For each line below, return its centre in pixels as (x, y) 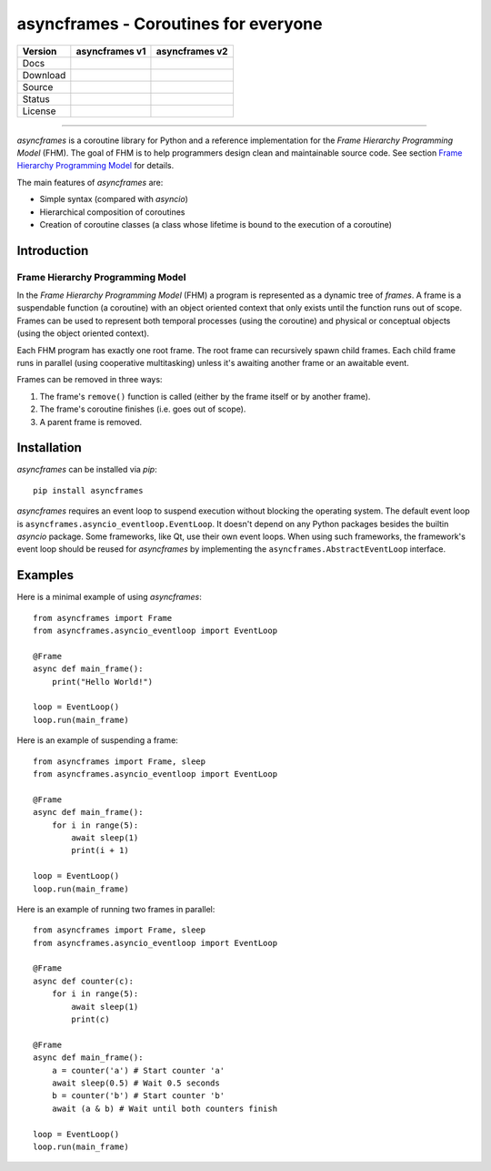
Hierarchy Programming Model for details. (95, 166)
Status (36, 98)
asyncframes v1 (111, 51)
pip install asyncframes (88, 490)
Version (40, 51)
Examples (45, 575)
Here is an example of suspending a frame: (98, 740)
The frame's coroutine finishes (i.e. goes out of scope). (143, 409)
